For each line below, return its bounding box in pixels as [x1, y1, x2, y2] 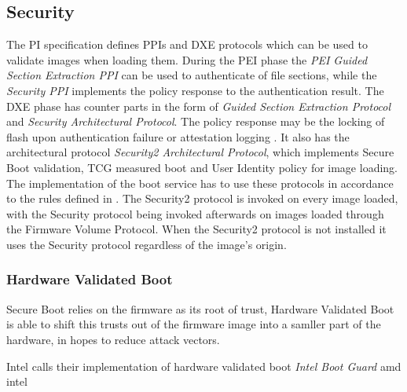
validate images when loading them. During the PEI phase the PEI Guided [6, 51, 368, 68]
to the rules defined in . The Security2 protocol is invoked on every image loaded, [6, 190, 398, 207]
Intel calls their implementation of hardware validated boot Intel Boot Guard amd [6, 357, 401, 374]
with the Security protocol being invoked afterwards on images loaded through [6, 205, 384, 222]
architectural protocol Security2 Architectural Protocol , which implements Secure [6, 144, 394, 160]
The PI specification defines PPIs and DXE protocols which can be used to [6, 36, 368, 53]
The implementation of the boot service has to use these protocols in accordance [6, 174, 394, 191]
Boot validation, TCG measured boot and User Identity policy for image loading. [6, 159, 398, 175]
